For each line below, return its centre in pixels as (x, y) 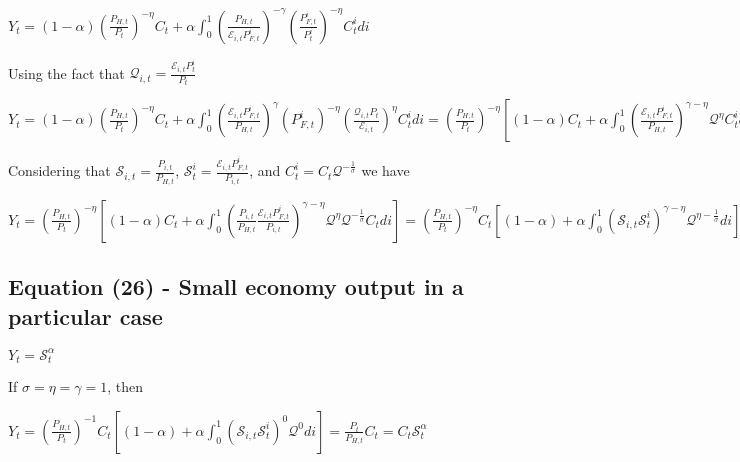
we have (385, 170)
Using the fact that (66, 72)
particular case (85, 315)
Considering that (59, 170)
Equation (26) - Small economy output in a (236, 286)
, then (125, 386)
